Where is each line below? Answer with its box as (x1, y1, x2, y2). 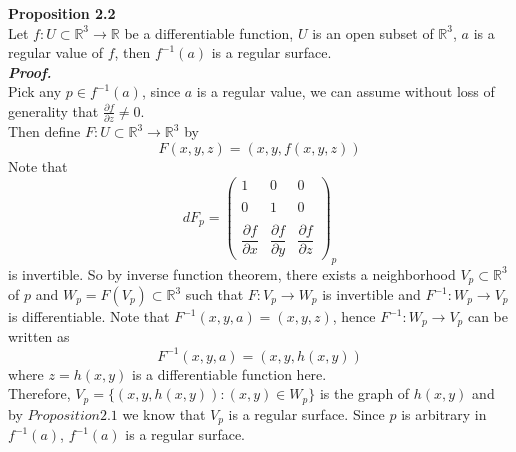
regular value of (8, 42, 103, 63)
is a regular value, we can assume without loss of (196, 81, 495, 102)
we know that (122, 403, 206, 424)
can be (467, 306, 509, 326)
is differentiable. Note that (8, 306, 170, 326)
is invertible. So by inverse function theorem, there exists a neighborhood (8, 263, 456, 284)
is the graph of (319, 383, 410, 404)
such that (185, 284, 244, 304)
